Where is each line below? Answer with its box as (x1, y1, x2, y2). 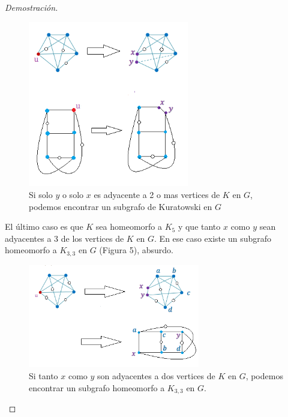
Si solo (29, 188, 53, 200)
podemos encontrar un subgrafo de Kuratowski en (29, 200, 212, 212)
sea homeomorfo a (95, 220, 162, 233)
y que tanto (178, 220, 221, 233)
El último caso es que (5, 220, 83, 233)
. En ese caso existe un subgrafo (154, 232, 272, 244)
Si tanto (29, 369, 58, 382)
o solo (62, 188, 84, 200)
